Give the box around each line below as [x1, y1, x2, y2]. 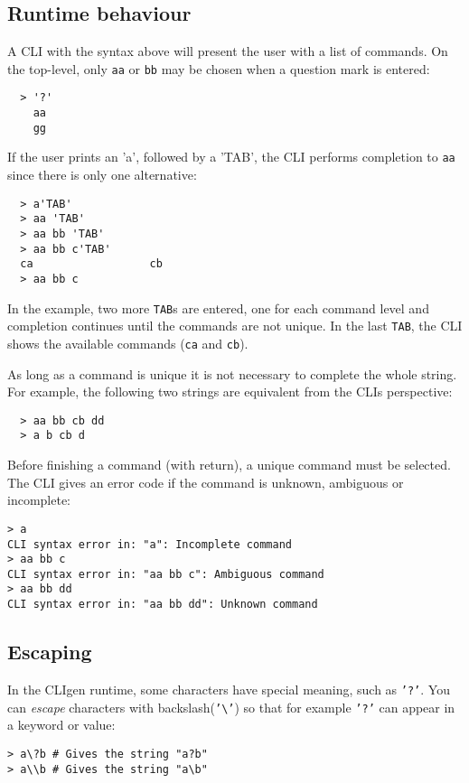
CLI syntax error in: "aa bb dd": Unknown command [7, 598, 318, 611]
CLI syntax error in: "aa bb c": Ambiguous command [7, 567, 324, 581]
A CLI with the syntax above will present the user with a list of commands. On [7, 42, 448, 61]
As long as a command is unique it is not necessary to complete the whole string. [7, 364, 457, 383]
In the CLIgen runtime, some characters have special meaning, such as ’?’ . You [7, 680, 450, 698]
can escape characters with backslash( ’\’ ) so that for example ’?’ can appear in [7, 697, 455, 716]
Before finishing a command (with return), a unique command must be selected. [7, 455, 451, 474]
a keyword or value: [7, 715, 116, 734]
